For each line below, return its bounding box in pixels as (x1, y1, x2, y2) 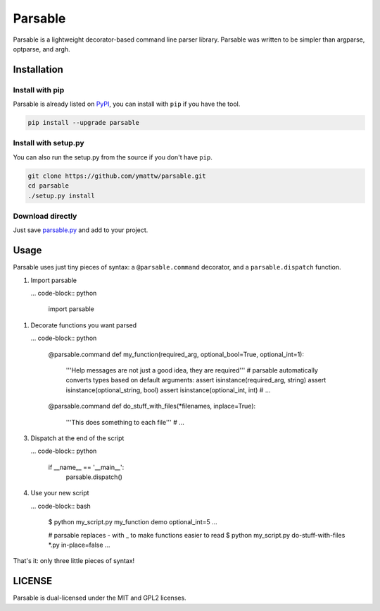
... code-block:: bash (30, 502, 91, 510)
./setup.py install (27, 191, 95, 200)
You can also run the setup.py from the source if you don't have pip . (13, 152, 213, 162)
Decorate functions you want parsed (30, 321, 137, 329)
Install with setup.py (13, 138, 84, 148)
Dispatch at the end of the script (30, 434, 125, 442)
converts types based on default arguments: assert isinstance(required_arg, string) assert (65, 376, 327, 385)
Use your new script (30, 489, 89, 497)
